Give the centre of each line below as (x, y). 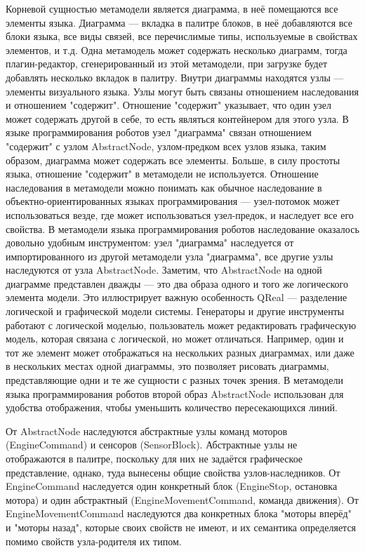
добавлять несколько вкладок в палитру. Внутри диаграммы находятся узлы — (175, 77)
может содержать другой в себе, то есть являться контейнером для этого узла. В (177, 118)
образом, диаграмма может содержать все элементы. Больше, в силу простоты (173, 160)
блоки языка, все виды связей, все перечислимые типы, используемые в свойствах (182, 36)
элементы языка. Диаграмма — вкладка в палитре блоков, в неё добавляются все (179, 22)
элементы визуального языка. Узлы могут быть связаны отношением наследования (182, 91)
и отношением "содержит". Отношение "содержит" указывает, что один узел (168, 105)
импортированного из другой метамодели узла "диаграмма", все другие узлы (170, 256)
